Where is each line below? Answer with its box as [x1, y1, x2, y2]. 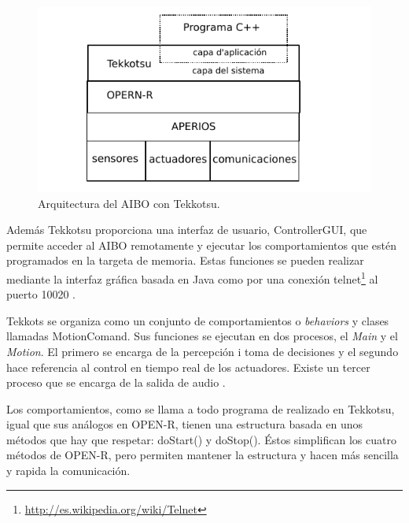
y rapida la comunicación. [6, 462, 131, 479]
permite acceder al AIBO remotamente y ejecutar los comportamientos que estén [6, 236, 396, 253]
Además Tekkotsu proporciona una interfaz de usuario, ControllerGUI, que [6, 221, 367, 238]
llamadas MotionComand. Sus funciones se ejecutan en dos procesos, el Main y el [6, 328, 398, 344]
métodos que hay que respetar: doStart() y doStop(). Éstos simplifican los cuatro [6, 431, 396, 447]
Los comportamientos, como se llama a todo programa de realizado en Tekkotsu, [6, 400, 395, 417]
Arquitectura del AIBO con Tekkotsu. [38, 195, 220, 211]
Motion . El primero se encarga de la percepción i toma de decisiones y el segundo [6, 343, 399, 359]
